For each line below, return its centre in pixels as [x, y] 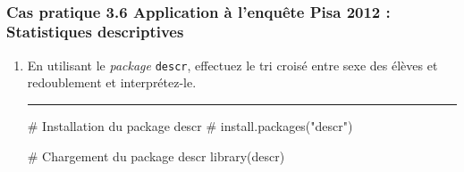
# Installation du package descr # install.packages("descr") [190, 125]
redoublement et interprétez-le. [112, 82]
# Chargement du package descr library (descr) [156, 156]
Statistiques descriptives [95, 32]
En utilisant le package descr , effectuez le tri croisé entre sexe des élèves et [232, 65]
